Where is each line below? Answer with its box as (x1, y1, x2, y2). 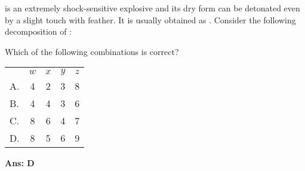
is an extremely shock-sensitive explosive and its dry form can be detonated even (5, 2, 300, 14)
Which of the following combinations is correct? (5, 45, 179, 57)
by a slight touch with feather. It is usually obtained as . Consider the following (5, 13, 296, 26)
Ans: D (5, 157, 35, 169)
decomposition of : (5, 25, 72, 38)
